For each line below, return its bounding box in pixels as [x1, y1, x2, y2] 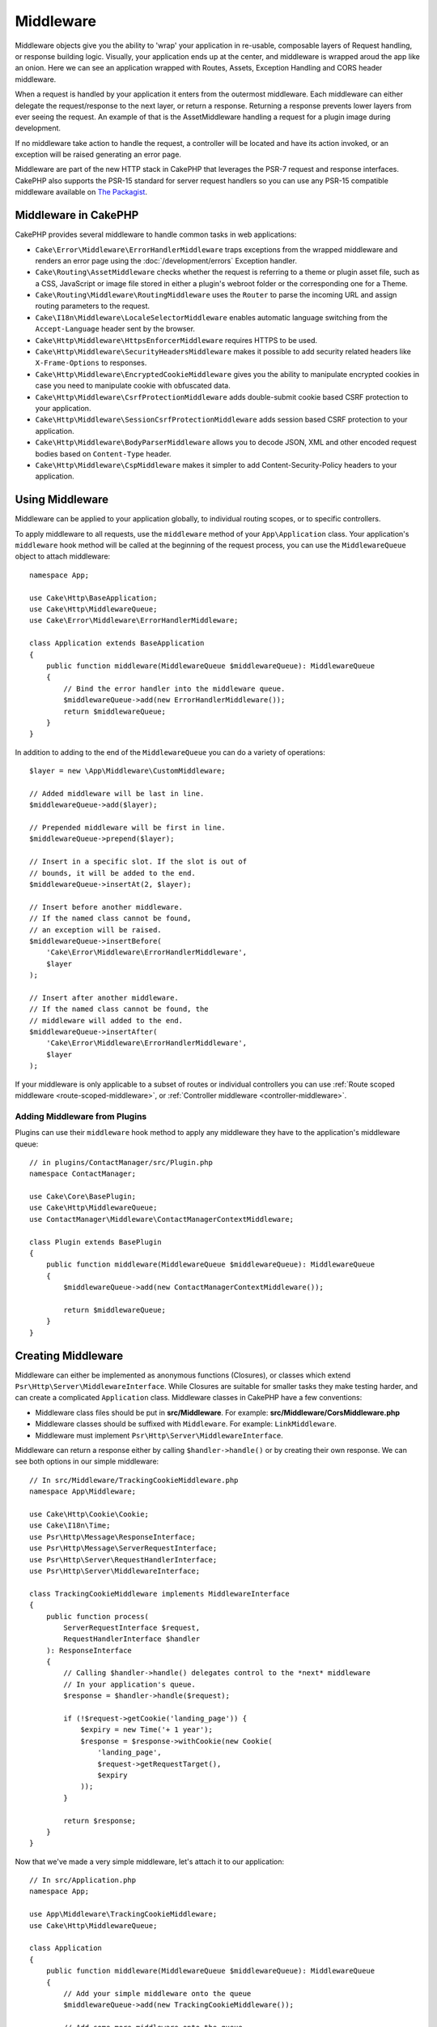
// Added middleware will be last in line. [29, 789, 205, 798]
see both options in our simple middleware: [15, 1456, 159, 1467]
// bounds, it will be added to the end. [29, 868, 196, 877]
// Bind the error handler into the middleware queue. [63, 684, 286, 693]
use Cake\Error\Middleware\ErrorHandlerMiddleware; [29, 616, 239, 625]
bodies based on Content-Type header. [35, 448, 172, 458]
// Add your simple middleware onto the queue [63, 1989, 252, 1998]
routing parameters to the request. [35, 301, 150, 311]
